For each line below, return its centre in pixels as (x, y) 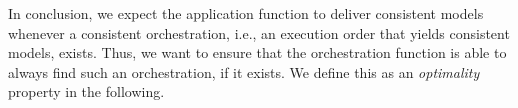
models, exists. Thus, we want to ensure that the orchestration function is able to (257, 52)
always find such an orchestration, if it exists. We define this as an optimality (244, 71)
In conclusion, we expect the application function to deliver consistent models (246, 13)
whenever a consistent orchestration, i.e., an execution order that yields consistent (259, 32)
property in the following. (86, 91)
